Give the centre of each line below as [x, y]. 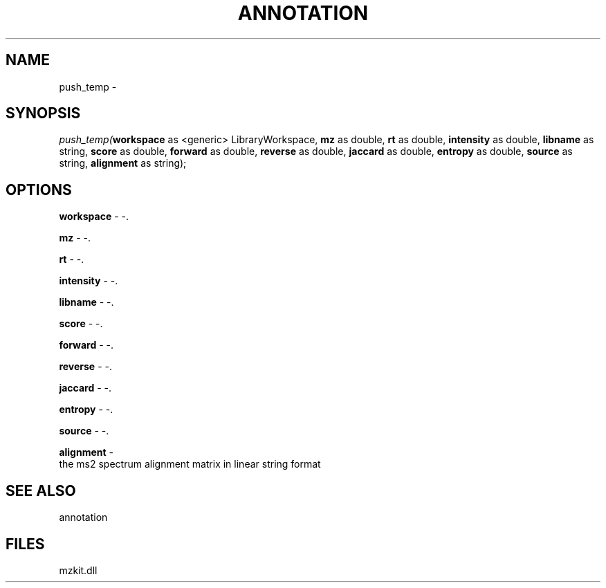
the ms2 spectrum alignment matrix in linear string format [190, 464]
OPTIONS [39, 190]
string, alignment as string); [123, 163]
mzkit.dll [78, 570]
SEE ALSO [41, 490]
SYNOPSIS [43, 113]
